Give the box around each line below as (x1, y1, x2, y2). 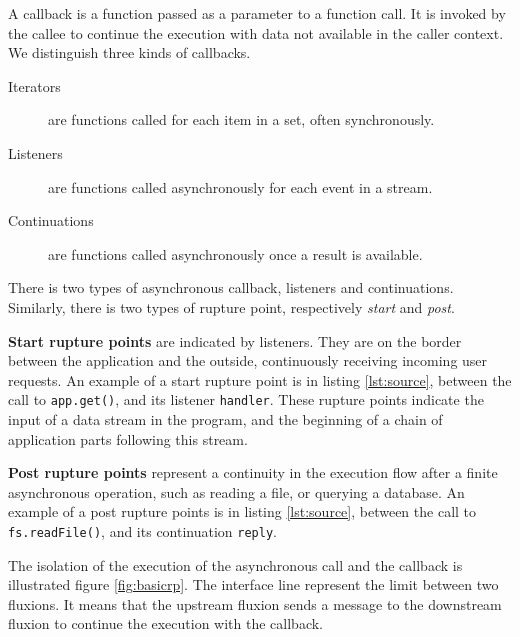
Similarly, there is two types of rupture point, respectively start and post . (8, 296, 455, 317)
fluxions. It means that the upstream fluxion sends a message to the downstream (8, 593, 502, 614)
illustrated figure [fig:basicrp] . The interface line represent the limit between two (8, 574, 499, 595)
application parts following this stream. (8, 428, 248, 449)
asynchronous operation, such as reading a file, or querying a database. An (8, 481, 465, 502)
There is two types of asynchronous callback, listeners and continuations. (8, 277, 454, 298)
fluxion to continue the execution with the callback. (8, 613, 324, 634)
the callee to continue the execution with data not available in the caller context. (8, 22, 504, 43)
